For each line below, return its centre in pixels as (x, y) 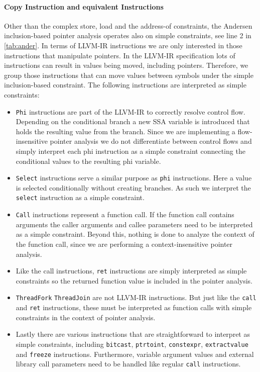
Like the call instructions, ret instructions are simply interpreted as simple (131, 271)
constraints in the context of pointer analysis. (86, 317)
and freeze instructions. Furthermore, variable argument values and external (135, 354)
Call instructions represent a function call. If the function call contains (125, 214)
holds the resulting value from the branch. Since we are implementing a (125, 131)
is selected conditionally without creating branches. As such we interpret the (133, 187)
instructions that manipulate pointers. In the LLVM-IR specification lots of (120, 55)
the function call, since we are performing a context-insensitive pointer (124, 244)
